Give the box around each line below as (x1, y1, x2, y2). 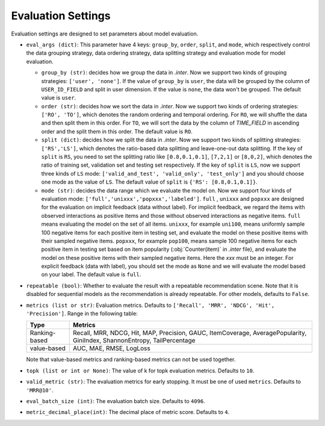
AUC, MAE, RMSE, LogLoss (72, 344, 150, 353)
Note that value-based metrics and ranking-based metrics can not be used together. (26, 356, 236, 363)
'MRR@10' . (26, 386, 54, 394)
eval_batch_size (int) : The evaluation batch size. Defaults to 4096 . (26, 398, 205, 404)
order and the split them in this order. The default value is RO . (41, 128, 193, 135)
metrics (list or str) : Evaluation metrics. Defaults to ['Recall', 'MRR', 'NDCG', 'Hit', (26, 301, 275, 309)
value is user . (41, 94, 76, 102)
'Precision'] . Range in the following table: (26, 310, 138, 317)
